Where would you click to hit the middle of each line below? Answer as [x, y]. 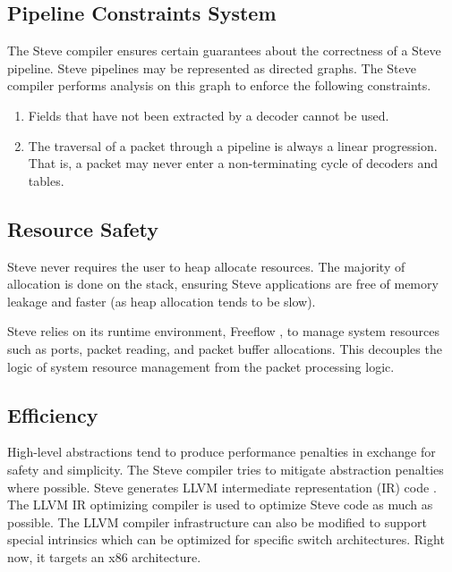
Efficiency [53, 414]
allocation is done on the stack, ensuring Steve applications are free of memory [223, 284]
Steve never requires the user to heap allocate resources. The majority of [206, 266]
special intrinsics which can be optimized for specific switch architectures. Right [226, 539]
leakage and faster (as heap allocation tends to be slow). [162, 301]
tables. [46, 180]
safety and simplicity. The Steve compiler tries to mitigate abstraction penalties [226, 469]
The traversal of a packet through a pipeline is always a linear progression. [233, 145]
